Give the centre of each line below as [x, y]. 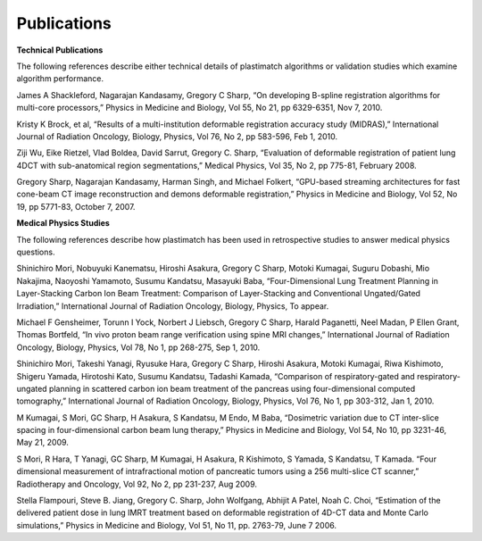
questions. [36, 252]
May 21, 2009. [42, 443]
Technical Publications [60, 50]
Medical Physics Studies [63, 223]
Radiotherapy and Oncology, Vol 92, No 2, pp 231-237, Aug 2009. [137, 484]
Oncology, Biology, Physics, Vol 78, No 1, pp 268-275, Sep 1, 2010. [138, 347]
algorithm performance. [60, 79]
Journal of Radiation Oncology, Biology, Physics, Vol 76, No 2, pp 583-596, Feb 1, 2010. [177, 136]
